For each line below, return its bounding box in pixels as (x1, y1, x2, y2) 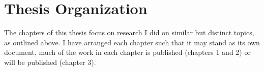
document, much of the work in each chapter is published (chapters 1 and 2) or (4, 47, 251, 57)
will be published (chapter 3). (4, 56, 96, 67)
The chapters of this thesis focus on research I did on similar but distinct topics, (4, 27, 254, 38)
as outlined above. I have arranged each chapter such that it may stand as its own (4, 37, 260, 47)
